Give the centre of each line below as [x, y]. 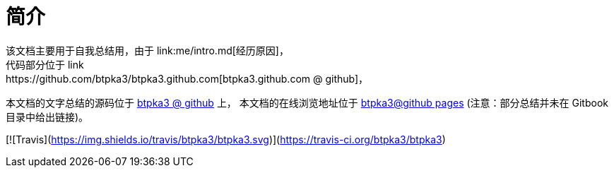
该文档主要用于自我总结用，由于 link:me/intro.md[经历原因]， [147, 50]
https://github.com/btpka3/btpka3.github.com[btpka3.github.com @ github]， [187, 78]
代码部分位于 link [45, 64]
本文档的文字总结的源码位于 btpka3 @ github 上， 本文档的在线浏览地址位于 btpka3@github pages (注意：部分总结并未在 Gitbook [307, 102]
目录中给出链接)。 [47, 117]
